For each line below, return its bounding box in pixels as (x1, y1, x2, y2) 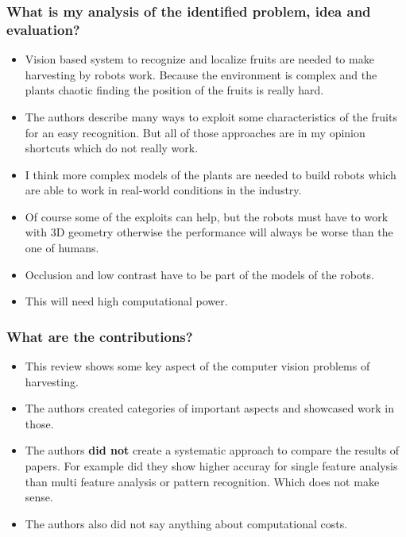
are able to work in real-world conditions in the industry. (25, 182, 302, 198)
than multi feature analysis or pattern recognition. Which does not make (25, 473, 380, 489)
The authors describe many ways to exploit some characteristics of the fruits (25, 108, 397, 125)
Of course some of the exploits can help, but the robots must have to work (25, 208, 389, 224)
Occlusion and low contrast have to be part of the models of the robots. (25, 266, 374, 282)
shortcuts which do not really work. (25, 140, 199, 156)
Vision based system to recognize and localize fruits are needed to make (25, 51, 374, 67)
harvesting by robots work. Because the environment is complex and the (25, 66, 377, 82)
